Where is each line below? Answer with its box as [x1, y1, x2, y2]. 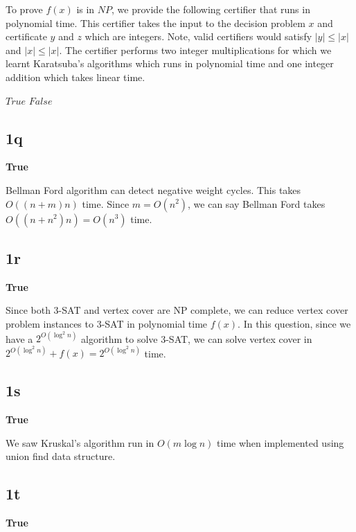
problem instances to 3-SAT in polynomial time [6, 316, 208, 330]
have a [6, 331, 33, 346]
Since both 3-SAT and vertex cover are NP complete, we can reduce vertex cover [6, 303, 348, 317]
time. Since [82, 196, 130, 211]
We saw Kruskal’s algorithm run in [6, 435, 154, 450]
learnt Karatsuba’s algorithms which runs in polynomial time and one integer [6, 56, 334, 71]
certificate [6, 29, 47, 44]
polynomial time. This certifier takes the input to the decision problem [6, 15, 305, 30]
